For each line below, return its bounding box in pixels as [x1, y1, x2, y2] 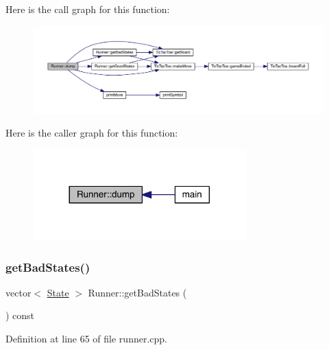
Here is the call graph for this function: [5, 2, 170, 16]
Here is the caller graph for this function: [5, 126, 178, 140]
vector [5, 285, 32, 299]
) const [5, 308, 35, 323]
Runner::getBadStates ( [88, 285, 187, 299]
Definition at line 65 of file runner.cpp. [5, 331, 167, 346]
